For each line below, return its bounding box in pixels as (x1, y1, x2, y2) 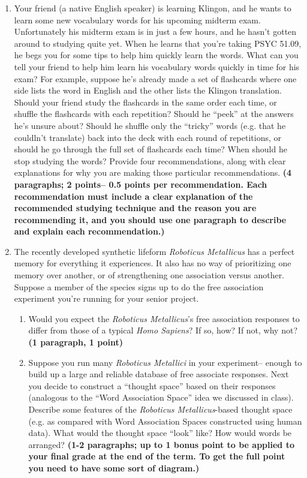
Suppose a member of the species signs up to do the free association (14, 280, 264, 293)
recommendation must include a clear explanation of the (14, 190, 253, 202)
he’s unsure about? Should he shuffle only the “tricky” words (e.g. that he (14, 119, 286, 131)
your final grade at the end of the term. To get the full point (28, 450, 285, 462)
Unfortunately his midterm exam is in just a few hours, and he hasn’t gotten (14, 25, 297, 38)
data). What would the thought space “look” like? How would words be (28, 426, 292, 439)
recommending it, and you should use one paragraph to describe (14, 213, 287, 226)
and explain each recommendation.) (14, 225, 165, 238)
